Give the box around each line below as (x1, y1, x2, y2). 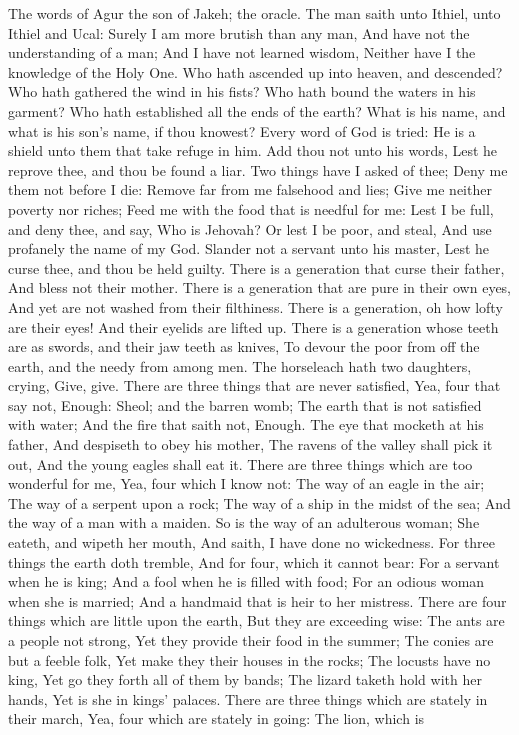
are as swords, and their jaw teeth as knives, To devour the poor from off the (8, 336, 480, 357)
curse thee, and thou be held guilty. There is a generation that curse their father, (8, 257, 505, 278)
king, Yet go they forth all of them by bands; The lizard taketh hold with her (8, 669, 482, 690)
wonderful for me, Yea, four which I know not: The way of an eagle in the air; (8, 473, 485, 494)
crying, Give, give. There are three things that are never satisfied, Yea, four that (8, 375, 501, 396)
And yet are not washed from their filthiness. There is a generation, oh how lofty (8, 296, 503, 317)
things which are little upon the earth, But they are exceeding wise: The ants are (8, 610, 505, 631)
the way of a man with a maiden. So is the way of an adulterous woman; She (8, 512, 480, 533)
